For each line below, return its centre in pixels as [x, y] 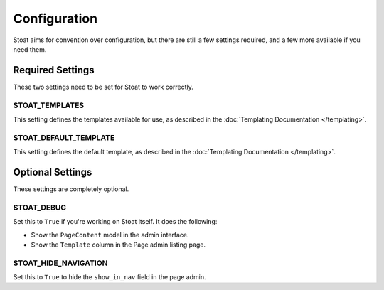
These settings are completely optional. [71, 189]
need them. [30, 49]
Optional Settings [53, 172]
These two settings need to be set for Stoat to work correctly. [103, 87]
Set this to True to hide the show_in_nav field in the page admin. [110, 277]
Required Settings [54, 70]
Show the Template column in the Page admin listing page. [118, 245]
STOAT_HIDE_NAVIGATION [60, 263]
